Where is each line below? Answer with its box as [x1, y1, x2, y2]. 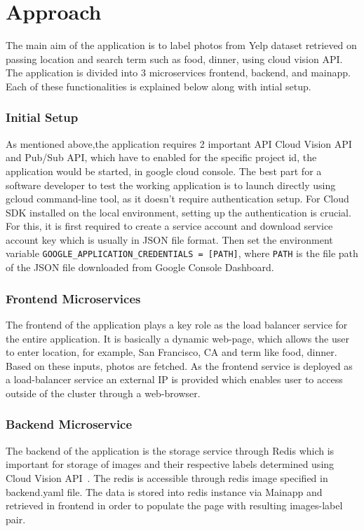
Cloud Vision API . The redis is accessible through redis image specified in [6, 470, 328, 485]
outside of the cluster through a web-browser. [6, 385, 201, 400]
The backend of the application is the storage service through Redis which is [6, 443, 335, 457]
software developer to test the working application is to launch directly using [6, 177, 336, 192]
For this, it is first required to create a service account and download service [6, 219, 333, 233]
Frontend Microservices [6, 289, 141, 307]
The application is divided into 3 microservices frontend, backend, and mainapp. [6, 65, 351, 80]
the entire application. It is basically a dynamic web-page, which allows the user [6, 331, 349, 345]
